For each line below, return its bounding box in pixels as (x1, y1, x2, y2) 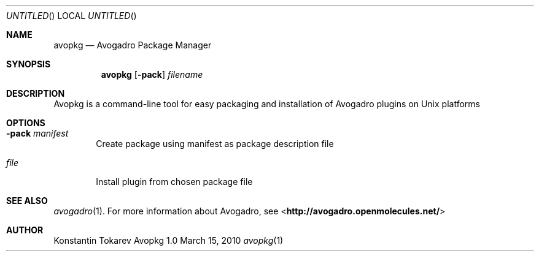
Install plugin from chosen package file (96, 176, 253, 187)
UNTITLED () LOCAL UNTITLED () (6, 10, 137, 21)
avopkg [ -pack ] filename (101, 69, 203, 80)
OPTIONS (6, 118, 45, 128)
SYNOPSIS (6, 59, 51, 69)
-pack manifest (6, 128, 69, 138)
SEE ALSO (6, 195, 48, 206)
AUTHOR (6, 225, 44, 235)
